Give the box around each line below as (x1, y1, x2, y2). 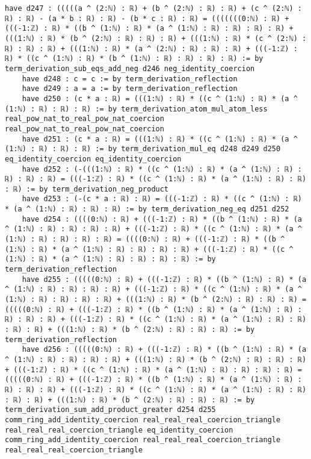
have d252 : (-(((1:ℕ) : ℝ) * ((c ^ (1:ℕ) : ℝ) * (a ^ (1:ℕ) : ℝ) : (22, 164, 302, 173)
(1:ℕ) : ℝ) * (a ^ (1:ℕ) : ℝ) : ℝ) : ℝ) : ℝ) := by (5, 255, 216, 264)
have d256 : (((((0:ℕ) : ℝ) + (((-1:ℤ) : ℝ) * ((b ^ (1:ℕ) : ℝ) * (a (22, 345, 307, 354)
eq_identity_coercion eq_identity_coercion (5, 154, 182, 163)
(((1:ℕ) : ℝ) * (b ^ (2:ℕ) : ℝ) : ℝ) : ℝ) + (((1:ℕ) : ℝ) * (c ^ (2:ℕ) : (5, 34, 307, 43)
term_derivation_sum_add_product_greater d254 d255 (5, 405, 216, 414)
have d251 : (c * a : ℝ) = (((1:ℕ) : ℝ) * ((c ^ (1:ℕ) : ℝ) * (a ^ (22, 134, 298, 143)
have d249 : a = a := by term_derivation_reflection (22, 84, 238, 93)
